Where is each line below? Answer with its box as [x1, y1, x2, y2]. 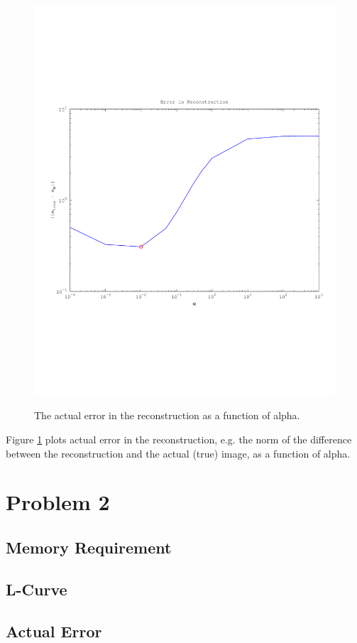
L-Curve [6, 578, 67, 600]
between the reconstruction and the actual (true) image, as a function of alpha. [6, 445, 351, 460]
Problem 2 [6, 487, 110, 517]
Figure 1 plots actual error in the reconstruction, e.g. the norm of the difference [6, 432, 352, 447]
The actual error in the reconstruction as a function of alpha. [34, 408, 300, 423]
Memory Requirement [6, 536, 172, 558]
